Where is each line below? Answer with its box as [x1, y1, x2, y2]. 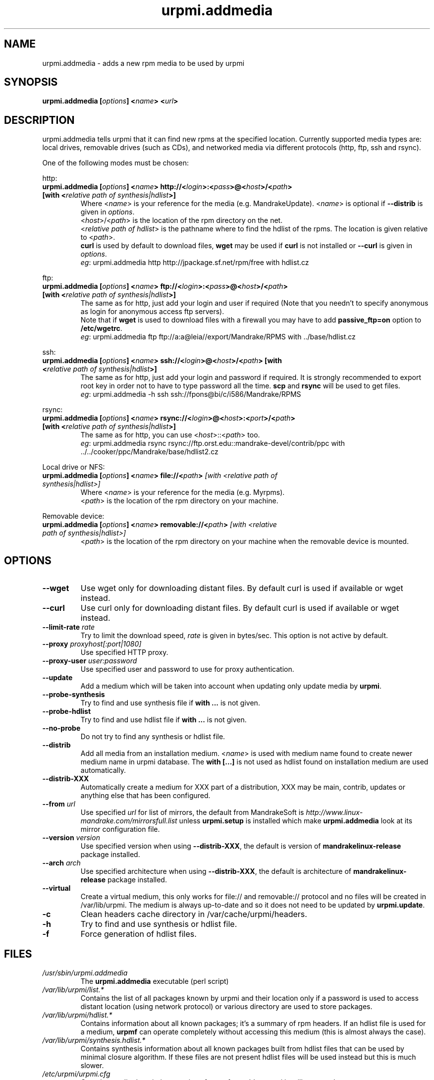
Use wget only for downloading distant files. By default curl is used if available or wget [80, 583, 403, 594]
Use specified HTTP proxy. [80, 648, 168, 657]
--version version [42, 833, 100, 842]
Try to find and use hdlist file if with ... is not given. [80, 715, 247, 724]
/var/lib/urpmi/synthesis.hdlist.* [42, 1035, 146, 1044]
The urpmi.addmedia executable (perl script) [80, 976, 229, 985]
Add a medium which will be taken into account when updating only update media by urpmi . [80, 682, 381, 691]
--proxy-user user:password [42, 656, 137, 665]
